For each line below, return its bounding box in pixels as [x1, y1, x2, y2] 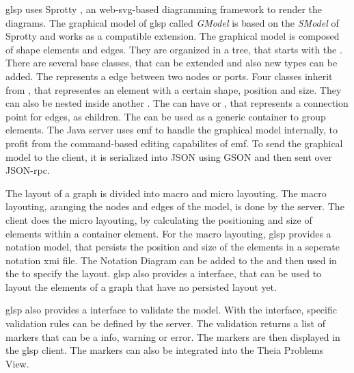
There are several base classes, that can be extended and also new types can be [5, 55, 338, 70]
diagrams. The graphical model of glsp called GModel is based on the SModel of [5, 15, 339, 29]
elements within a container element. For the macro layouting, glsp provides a [5, 226, 331, 240]
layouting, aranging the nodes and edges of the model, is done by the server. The [5, 199, 344, 214]
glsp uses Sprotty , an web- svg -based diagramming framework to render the [5, 2, 323, 16]
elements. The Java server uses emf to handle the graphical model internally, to [5, 123, 338, 137]
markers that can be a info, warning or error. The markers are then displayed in [5, 329, 340, 344]
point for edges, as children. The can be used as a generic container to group [5, 109, 326, 123]
